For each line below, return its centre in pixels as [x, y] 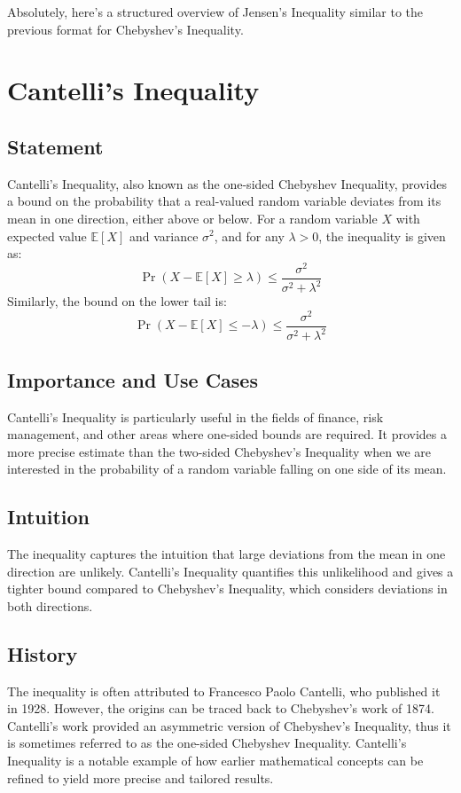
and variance [164, 236]
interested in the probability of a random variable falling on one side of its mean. [227, 469]
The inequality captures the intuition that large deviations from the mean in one [227, 554]
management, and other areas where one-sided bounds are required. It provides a [227, 434]
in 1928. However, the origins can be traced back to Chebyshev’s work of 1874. [221, 708]
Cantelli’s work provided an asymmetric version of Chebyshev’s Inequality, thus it [229, 725]
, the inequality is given [382, 236]
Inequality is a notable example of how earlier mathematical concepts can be [215, 761]
